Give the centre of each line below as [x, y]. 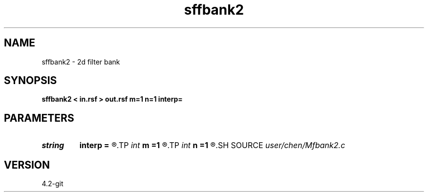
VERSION [27, 165]
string [53, 145]
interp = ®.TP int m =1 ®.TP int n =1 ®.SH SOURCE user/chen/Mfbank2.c [212, 145]
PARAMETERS [39, 118]
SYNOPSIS [31, 81]
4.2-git [53, 184]
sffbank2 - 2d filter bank [81, 62]
